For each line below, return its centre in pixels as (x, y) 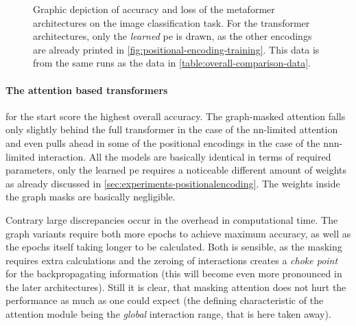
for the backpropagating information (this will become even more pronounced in (174, 273)
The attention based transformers (87, 90)
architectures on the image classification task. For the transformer (171, 22)
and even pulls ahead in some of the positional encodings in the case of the (163, 142)
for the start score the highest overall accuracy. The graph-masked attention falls (176, 116)
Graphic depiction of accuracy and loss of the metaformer (154, 9)
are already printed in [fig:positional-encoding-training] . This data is (176, 49)
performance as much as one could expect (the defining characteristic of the (165, 300)
